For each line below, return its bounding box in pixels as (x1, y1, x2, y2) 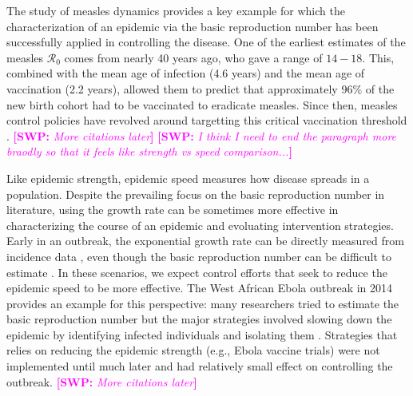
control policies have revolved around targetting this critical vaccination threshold (6, 112, 407, 129)
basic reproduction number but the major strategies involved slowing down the (6, 311, 392, 327)
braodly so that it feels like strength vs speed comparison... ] (6, 143, 292, 160)
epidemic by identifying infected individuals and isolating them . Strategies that (6, 326, 398, 343)
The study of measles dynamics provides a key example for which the (6, 2, 345, 18)
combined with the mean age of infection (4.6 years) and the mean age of (6, 65, 365, 81)
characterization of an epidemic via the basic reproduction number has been (6, 18, 379, 34)
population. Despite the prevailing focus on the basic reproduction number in (6, 185, 385, 202)
